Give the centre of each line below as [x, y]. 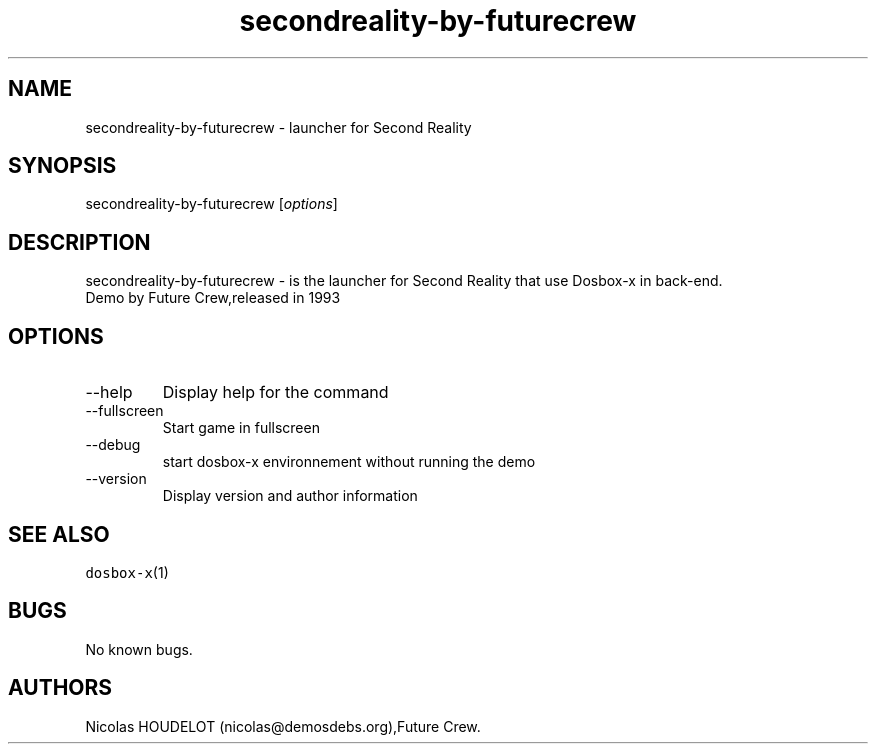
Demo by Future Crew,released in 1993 [213, 298]
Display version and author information [290, 496]
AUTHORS [60, 688]
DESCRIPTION [79, 242]
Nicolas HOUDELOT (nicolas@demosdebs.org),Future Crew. [283, 726]
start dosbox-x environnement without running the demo [349, 462]
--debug [113, 445]
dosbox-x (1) [127, 572]
